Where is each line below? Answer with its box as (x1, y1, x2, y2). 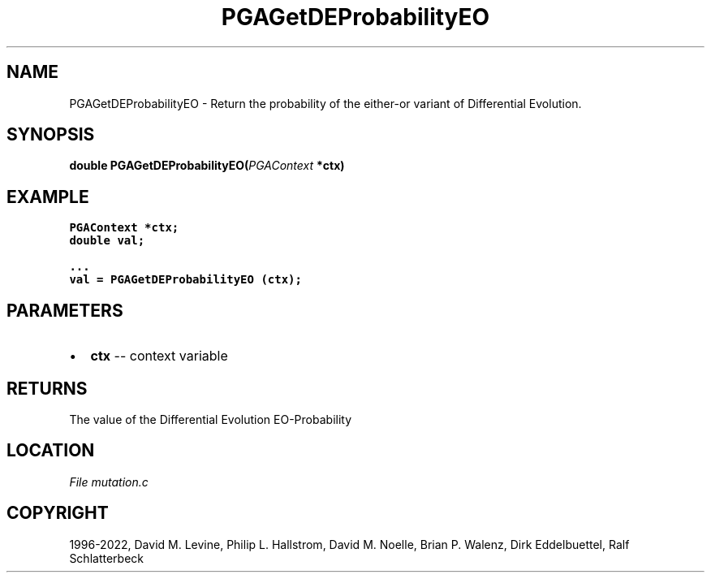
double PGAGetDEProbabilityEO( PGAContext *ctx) (69, 158, 345, 173)
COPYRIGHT (6, 503, 109, 524)
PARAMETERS (6, 300, 123, 321)
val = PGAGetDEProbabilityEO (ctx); (69, 273, 302, 287)
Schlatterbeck (69, 551, 144, 565)
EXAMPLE (6, 186, 89, 207)
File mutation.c (69, 474, 149, 489)
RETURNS (6, 378, 88, 399)
